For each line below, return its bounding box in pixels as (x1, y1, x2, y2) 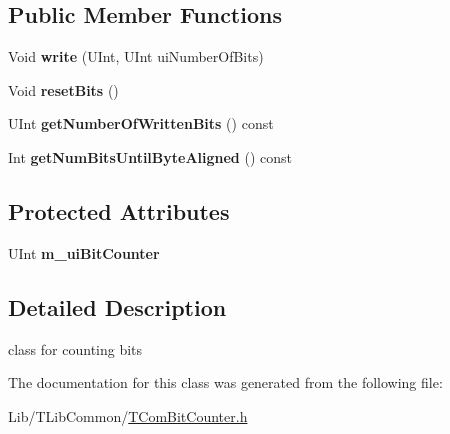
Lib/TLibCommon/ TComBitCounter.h (8, 405, 248, 426)
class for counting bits (8, 338, 143, 359)
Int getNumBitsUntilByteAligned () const (8, 146, 293, 167)
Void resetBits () (8, 79, 119, 100)
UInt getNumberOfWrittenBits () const (8, 113, 274, 134)
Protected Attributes (8, 195, 230, 226)
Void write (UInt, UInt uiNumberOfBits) (8, 46, 264, 67)
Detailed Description (8, 291, 227, 322)
